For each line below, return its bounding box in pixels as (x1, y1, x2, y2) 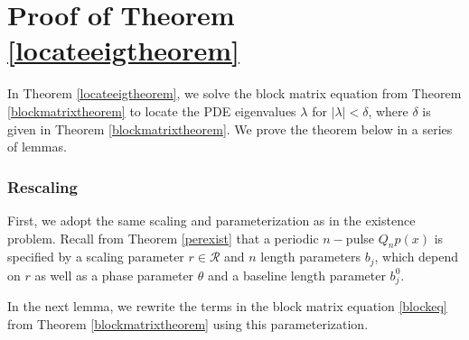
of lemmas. (7, 137, 67, 156)
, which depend (374, 247, 459, 266)
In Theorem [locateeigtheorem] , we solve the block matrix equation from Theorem (7, 84, 462, 103)
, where (368, 101, 408, 120)
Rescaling (7, 175, 78, 198)
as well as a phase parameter (34, 265, 194, 284)
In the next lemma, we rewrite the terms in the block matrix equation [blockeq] (7, 297, 447, 316)
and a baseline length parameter (208, 265, 386, 284)
